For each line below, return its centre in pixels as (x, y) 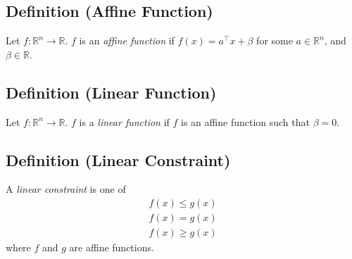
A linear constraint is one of (66, 189)
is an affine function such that (245, 121)
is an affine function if (127, 40)
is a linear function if (124, 121)
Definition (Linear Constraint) (118, 159)
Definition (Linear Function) (111, 92)
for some (275, 40)
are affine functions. (112, 247)
